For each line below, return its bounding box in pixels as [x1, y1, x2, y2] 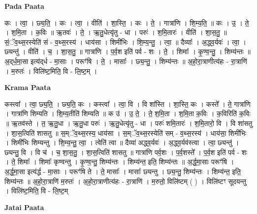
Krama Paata [4, 82, 51, 92]
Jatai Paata [4, 202, 44, 212]
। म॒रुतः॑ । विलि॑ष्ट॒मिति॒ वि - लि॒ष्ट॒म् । [4, 65, 97, 76]
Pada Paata [4, 1, 44, 11]
